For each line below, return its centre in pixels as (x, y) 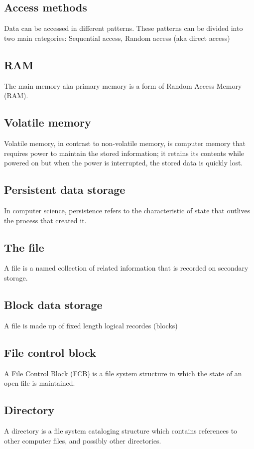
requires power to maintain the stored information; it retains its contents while (124, 153)
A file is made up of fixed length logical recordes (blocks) (91, 325)
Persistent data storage (65, 190)
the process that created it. (45, 220)
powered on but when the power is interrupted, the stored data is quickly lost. (124, 163)
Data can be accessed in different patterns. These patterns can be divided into (124, 28)
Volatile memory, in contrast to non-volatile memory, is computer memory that (125, 143)
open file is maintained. (40, 383)
